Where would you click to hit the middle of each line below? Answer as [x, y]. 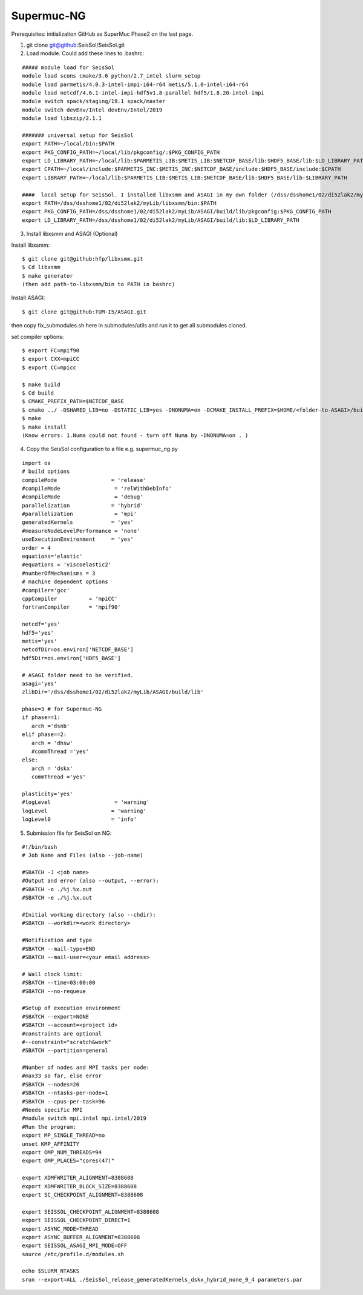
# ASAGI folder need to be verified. [78, 675]
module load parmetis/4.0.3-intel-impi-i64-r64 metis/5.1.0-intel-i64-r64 [135, 84]
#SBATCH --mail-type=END [59, 949]
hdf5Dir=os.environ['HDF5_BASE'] [71, 658]
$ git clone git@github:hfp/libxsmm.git [83, 259]
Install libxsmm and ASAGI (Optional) [72, 234]
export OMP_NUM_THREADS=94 [62, 1152]
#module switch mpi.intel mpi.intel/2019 [84, 1118]
